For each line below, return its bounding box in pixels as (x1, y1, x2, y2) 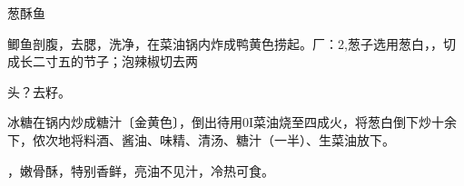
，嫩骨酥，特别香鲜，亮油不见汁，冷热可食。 (7, 161, 274, 180)
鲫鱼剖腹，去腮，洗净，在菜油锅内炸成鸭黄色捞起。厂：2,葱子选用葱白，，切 (7, 34, 456, 53)
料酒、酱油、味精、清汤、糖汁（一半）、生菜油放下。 (83, 130, 395, 149)
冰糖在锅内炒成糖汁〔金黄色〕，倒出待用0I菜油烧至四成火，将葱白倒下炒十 (7, 113, 445, 132)
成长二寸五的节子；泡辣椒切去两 (7, 52, 198, 71)
